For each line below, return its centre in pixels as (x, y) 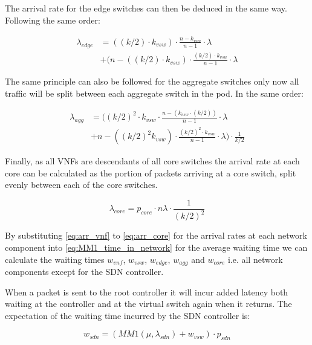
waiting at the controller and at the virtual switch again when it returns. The (148, 304)
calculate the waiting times (55, 259)
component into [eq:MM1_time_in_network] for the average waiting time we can (156, 247)
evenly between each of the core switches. (81, 185)
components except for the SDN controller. (84, 271)
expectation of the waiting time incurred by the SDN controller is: (128, 315)
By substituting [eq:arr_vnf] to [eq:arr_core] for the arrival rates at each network (156, 235)
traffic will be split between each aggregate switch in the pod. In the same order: (154, 93)
